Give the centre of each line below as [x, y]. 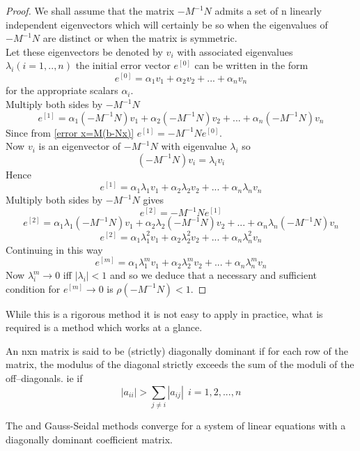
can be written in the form [251, 65]
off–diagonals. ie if [44, 377]
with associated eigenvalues [235, 51]
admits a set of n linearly [268, 10]
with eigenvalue [194, 146]
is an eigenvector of [80, 146]
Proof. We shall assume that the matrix [90, 10]
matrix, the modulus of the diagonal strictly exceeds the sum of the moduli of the [180, 364]
